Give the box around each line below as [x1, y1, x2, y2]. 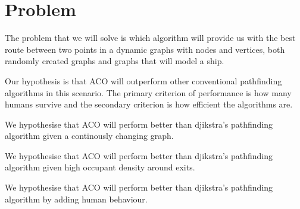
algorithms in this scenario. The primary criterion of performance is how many [5, 86, 292, 99]
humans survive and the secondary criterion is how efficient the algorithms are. [5, 98, 293, 110]
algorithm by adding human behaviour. [5, 192, 148, 205]
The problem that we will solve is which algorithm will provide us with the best [5, 31, 296, 44]
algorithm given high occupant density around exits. [5, 161, 195, 173]
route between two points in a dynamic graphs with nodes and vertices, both [5, 43, 285, 55]
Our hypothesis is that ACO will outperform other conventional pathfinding [5, 74, 282, 87]
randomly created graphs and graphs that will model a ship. [5, 55, 224, 67]
